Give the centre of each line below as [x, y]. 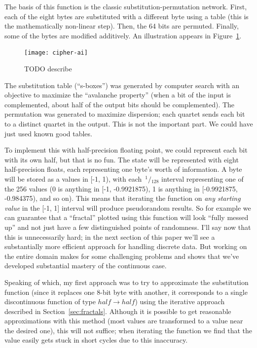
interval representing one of [202, 178]
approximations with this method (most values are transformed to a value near [124, 321]
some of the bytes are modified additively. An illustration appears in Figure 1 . [123, 35]
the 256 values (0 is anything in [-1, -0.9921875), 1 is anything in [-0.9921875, [121, 188]
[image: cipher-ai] [56, 53]
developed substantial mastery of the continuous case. [86, 266]
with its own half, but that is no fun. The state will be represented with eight [122, 159]
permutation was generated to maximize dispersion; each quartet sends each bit [125, 114]
